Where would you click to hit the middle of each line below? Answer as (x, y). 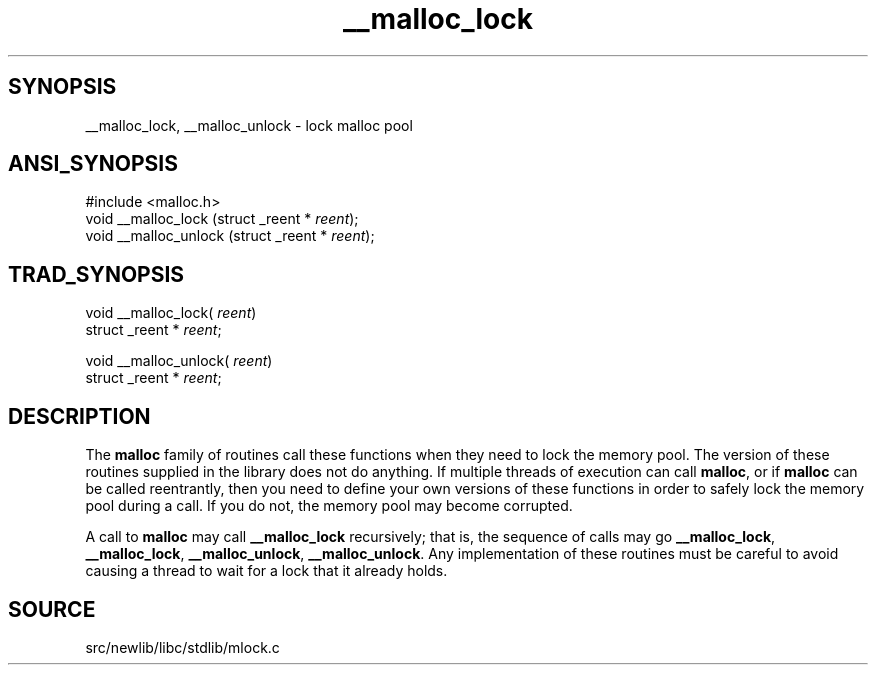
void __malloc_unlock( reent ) (179, 361)
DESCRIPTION (79, 416)
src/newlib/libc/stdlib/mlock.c (182, 647)
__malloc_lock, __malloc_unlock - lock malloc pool (249, 125)
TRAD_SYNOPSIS (96, 274)
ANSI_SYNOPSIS (93, 164)
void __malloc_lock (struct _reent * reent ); (222, 219)
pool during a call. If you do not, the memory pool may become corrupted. (329, 506)
